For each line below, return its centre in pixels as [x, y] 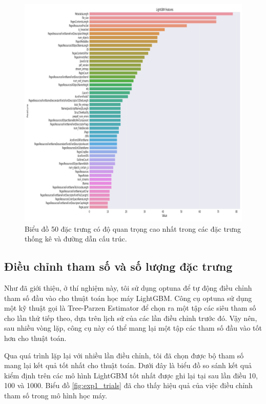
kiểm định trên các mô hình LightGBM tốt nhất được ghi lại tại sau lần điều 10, [131, 375]
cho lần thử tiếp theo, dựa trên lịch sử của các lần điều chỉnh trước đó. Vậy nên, [131, 318]
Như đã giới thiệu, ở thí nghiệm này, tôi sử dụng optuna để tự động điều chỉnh [128, 287]
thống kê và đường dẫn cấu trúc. [76, 239]
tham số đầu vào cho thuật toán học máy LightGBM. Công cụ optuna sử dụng [128, 298]
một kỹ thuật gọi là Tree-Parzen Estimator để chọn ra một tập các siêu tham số [130, 308]
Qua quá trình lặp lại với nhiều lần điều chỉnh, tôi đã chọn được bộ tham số [124, 355]
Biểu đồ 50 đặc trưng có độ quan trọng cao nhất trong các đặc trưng [133, 228]
